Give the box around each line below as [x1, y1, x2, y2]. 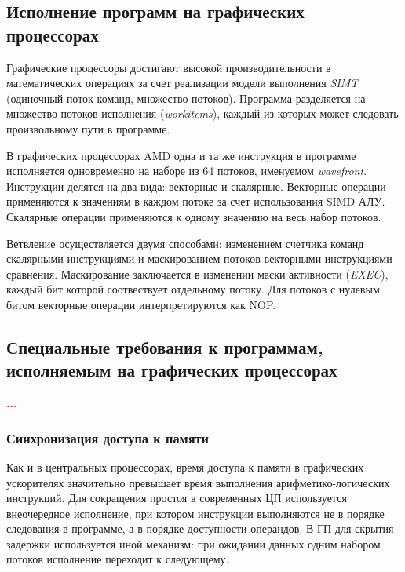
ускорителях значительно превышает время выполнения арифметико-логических [6, 474, 390, 490]
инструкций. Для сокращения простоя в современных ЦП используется [6, 490, 347, 506]
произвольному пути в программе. [6, 120, 170, 137]
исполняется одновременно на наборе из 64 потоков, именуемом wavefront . [6, 162, 367, 179]
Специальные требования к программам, [6, 334, 323, 359]
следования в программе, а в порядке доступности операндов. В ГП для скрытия [6, 520, 394, 537]
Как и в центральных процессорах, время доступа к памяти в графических [6, 458, 364, 475]
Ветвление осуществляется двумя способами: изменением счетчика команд [6, 235, 364, 251]
